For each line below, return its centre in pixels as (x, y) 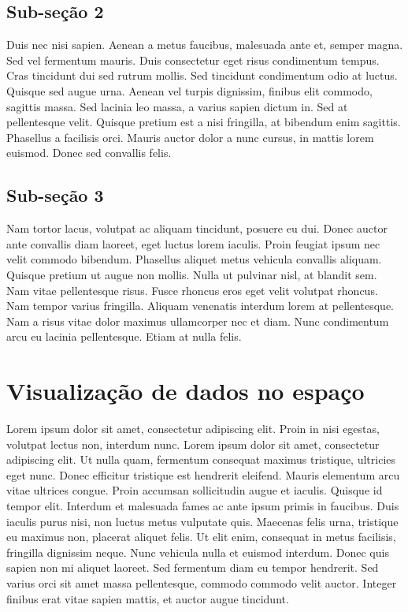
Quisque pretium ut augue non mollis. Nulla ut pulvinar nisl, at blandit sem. (192, 274)
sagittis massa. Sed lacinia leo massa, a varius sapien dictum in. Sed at (177, 106)
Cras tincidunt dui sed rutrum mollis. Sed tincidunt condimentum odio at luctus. (202, 75)
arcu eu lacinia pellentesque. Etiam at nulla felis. (124, 336)
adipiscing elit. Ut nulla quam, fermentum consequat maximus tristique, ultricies (201, 459)
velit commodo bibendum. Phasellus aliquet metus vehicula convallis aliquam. (194, 259)
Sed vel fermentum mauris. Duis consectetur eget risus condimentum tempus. (193, 60)
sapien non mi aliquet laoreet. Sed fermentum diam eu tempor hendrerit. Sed (193, 567)
